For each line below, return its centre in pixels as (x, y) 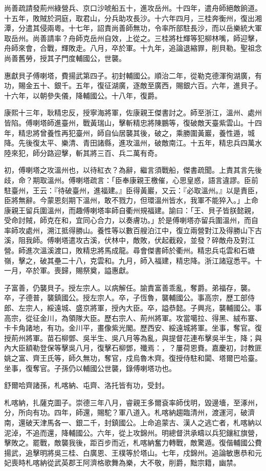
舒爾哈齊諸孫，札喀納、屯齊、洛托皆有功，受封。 (86, 385)
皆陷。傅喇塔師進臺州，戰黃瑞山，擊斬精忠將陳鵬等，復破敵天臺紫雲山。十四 (133, 122)
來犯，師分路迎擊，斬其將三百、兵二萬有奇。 (86, 152)
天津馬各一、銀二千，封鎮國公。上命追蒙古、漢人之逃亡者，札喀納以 (147, 422)
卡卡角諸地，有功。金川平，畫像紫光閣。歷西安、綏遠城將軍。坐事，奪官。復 (133, 328)
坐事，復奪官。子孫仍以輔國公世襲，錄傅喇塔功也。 (90, 368)
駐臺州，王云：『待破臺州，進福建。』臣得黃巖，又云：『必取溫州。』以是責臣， (133, 190)
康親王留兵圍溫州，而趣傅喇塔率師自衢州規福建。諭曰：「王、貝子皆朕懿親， (131, 210)
